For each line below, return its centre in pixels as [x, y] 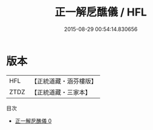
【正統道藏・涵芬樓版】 [64, 81]
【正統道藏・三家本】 [61, 92]
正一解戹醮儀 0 [33, 120]
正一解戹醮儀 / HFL [101, 12]
